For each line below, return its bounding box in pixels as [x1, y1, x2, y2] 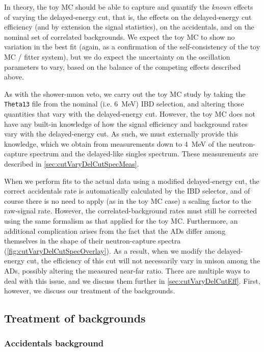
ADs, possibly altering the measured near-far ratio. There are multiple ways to [4, 265, 250, 276]
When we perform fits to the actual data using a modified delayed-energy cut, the [4, 175, 259, 186]
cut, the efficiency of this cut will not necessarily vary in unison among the [27, 255, 260, 266]
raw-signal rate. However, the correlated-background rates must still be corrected [4, 205, 257, 216]
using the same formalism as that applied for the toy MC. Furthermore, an [4, 215, 238, 226]
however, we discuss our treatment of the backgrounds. [4, 285, 175, 296]
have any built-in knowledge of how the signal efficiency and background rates [4, 118, 248, 129]
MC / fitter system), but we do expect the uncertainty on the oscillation [4, 51, 230, 62]
